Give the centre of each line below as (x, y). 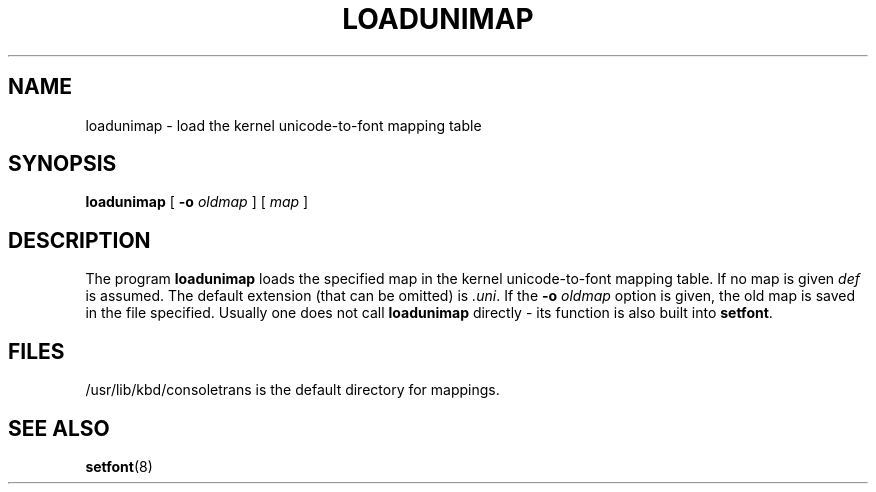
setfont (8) (119, 466)
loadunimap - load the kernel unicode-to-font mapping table (283, 125)
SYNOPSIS (62, 164)
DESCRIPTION (79, 240)
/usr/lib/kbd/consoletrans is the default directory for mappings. (292, 390)
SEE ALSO (59, 428)
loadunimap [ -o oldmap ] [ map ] (197, 202)
